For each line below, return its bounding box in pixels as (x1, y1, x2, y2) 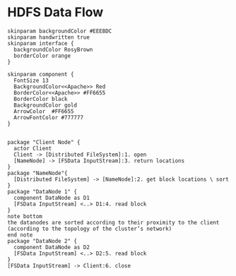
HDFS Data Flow (7, 4, 104, 20)
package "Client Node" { (7, 138, 81, 145)
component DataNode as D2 (13, 244, 90, 251)
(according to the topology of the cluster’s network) (7, 225, 172, 232)
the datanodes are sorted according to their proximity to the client (7, 219, 220, 226)
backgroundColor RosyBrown (13, 46, 93, 53)
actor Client (13, 145, 52, 152)
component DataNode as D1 (13, 194, 90, 201)
